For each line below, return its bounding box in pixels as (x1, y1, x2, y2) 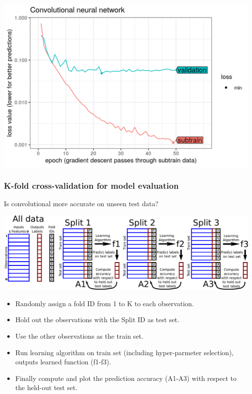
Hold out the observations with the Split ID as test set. (15, 314, 179, 325)
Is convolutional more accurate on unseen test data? (4, 198, 158, 209)
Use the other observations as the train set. (15, 330, 143, 341)
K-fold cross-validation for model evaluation (4, 180, 179, 192)
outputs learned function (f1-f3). (15, 357, 111, 367)
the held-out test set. (15, 382, 78, 393)
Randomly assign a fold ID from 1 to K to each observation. (15, 298, 194, 308)
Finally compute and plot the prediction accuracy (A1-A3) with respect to (15, 373, 236, 383)
